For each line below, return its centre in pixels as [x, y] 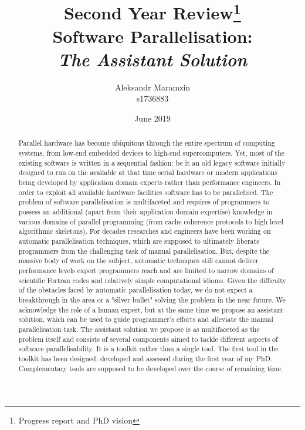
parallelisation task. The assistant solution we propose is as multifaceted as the [139, 329]
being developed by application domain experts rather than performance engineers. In [150, 182]
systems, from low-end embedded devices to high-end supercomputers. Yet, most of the [151, 153]
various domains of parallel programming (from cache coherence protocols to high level [151, 221]
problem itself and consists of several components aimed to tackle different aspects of [148, 339]
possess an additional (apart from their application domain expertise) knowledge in [145, 211]
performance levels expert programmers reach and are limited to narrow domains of [146, 270]
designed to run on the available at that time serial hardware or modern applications [148, 172]
